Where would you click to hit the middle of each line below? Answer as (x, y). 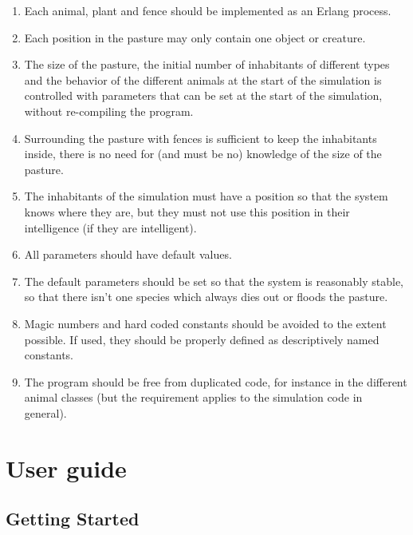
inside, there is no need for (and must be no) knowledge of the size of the (203, 154)
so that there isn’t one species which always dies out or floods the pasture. (206, 297)
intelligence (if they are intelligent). (110, 227)
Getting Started (73, 519)
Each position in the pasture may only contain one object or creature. (195, 37)
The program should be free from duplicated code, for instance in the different (216, 381)
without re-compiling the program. (109, 111)
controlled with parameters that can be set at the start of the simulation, (203, 95)
